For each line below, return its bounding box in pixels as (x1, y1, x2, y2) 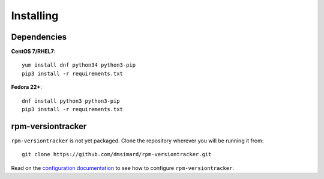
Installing (11, 9, 59, 22)
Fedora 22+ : (11, 83, 42, 91)
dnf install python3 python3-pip (22, 97, 120, 105)
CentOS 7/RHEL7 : (11, 48, 56, 55)
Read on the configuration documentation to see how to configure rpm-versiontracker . (11, 164, 234, 171)
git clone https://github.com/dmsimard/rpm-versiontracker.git (22, 151, 212, 158)
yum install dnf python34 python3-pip (22, 62, 136, 68)
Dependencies (11, 32, 67, 42)
